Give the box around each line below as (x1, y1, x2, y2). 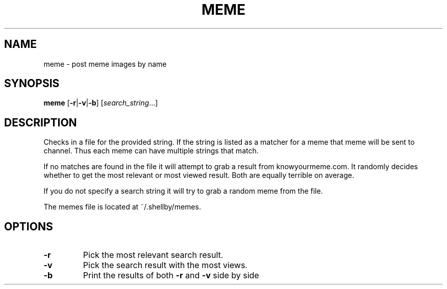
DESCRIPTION (4, 116, 77, 129)
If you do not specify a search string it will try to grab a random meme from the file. (43, 187, 323, 196)
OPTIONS (4, 220, 53, 233)
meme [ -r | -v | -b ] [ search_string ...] (43, 98, 158, 108)
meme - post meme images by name (43, 59, 167, 68)
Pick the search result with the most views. (83, 260, 247, 271)
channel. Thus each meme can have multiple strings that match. (43, 146, 259, 155)
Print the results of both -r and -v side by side (83, 270, 259, 281)
